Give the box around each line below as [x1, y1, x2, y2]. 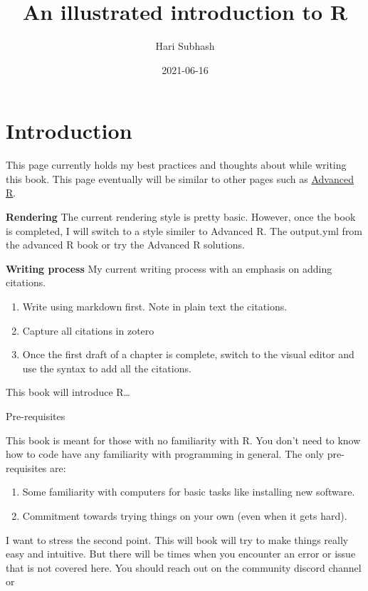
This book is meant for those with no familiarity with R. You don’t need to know [6, 432, 361, 447]
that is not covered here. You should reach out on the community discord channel [6, 560, 362, 575]
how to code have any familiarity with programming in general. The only [6, 446, 325, 461]
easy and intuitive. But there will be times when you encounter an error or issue [6, 546, 356, 561]
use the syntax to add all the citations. [22, 360, 191, 375]
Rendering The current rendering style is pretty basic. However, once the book [6, 209, 356, 224]
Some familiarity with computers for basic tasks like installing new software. [22, 484, 355, 499]
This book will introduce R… [6, 385, 130, 399]
